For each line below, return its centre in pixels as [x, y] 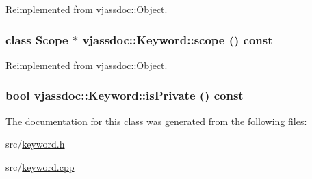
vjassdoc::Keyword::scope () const [178, 39]
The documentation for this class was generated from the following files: [156, 121]
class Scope [37, 39]
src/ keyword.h [35, 144]
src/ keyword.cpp [40, 166]
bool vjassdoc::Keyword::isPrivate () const [125, 95]
